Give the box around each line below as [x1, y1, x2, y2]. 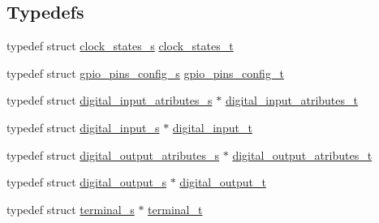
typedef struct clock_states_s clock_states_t [6, 37, 234, 54]
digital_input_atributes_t [225, 92, 358, 109]
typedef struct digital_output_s [6, 174, 167, 191]
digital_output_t [179, 174, 266, 191]
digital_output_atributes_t [232, 146, 373, 163]
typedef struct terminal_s [6, 200, 135, 217]
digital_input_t [172, 118, 252, 135]
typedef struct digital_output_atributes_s [6, 146, 220, 163]
